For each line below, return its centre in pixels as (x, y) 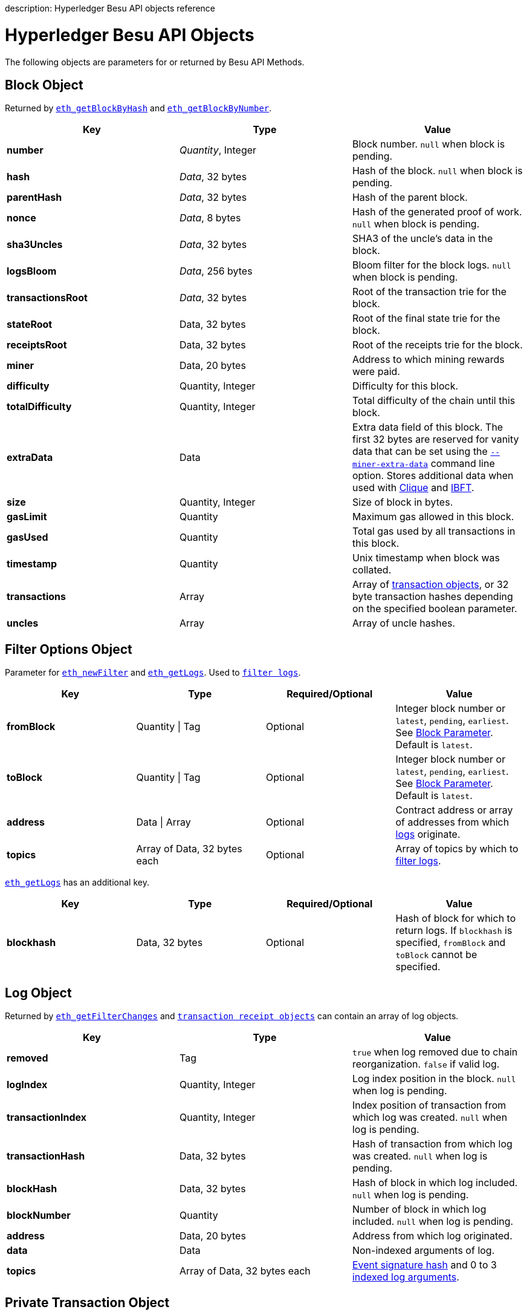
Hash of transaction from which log (432, 1144)
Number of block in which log (419, 1209)
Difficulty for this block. (405, 386)
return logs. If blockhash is (454, 931)
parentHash (34, 197)
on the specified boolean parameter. (435, 609)
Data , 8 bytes (210, 218)
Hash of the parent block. (410, 197)
